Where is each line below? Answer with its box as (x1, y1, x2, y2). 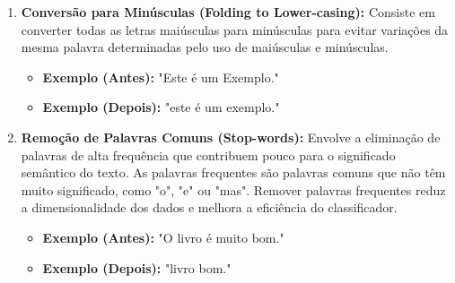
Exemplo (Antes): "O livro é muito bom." (42, 227, 284, 246)
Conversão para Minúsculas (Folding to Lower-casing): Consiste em (21, 3, 435, 21)
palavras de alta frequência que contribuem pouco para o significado (21, 145, 396, 164)
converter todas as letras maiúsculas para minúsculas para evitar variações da (21, 20, 449, 39)
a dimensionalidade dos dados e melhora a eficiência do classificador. (21, 198, 398, 217)
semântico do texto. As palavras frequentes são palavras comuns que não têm (21, 163, 446, 182)
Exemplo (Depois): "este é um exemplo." (42, 98, 280, 116)
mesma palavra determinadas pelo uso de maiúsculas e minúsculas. (21, 38, 389, 56)
